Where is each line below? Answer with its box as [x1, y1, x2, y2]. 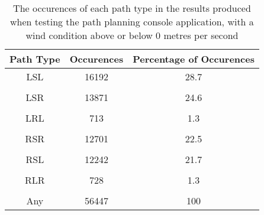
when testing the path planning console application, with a [10, 15, 254, 28]
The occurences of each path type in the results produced [13, 1, 251, 15]
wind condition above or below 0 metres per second [25, 28, 239, 42]
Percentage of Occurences [133, 52, 255, 66]
